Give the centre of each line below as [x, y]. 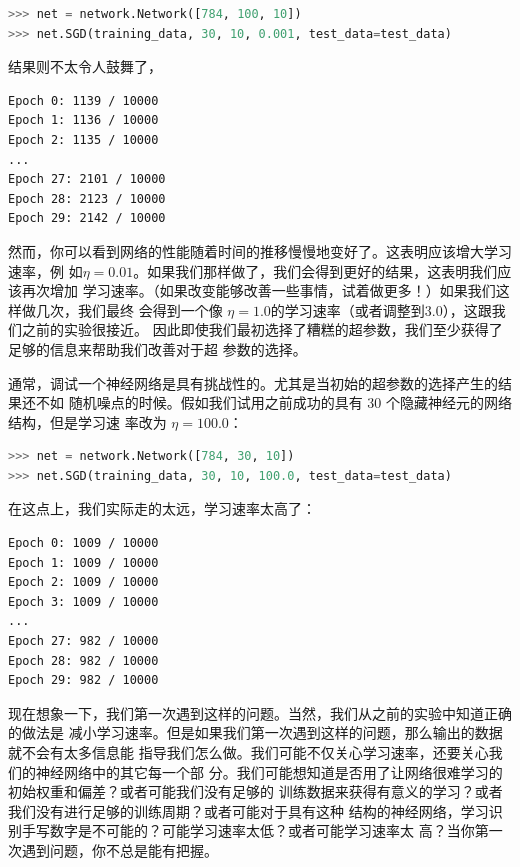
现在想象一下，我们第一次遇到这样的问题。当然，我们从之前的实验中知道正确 [260, 712]
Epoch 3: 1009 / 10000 [83, 601]
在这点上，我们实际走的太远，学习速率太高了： [162, 508]
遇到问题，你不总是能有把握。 [119, 849]
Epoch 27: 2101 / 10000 [87, 179]
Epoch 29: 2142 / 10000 [87, 218]
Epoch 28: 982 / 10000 [83, 660]
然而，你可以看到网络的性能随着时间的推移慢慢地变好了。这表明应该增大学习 [260, 250]
